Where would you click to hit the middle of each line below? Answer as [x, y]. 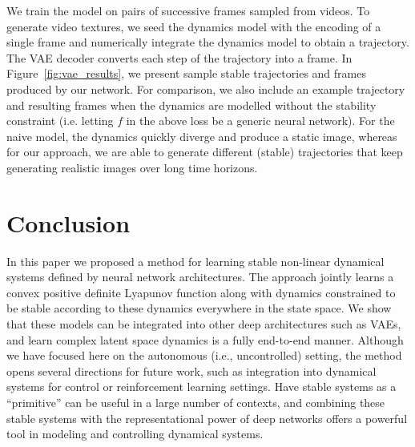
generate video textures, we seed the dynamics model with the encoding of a [194, 26]
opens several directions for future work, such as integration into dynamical [191, 370]
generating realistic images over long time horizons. [132, 167]
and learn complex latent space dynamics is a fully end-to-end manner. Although [205, 339]
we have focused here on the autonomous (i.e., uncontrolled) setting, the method [204, 355]
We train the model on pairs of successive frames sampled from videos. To [188, 10]
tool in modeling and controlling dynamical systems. [135, 434]
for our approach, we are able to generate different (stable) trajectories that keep [205, 152]
